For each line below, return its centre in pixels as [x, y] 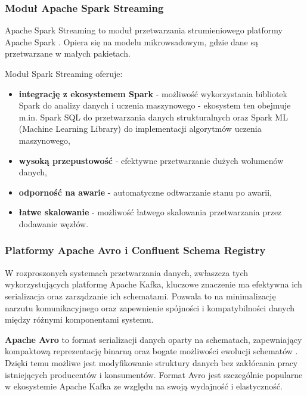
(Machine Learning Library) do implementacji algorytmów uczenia [140, 129]
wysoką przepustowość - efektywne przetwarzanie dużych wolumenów [151, 160]
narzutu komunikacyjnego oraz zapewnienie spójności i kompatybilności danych [150, 307]
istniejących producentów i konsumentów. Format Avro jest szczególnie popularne [154, 374]
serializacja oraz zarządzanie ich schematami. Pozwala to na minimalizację [140, 296]
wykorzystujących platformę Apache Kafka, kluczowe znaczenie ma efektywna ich [153, 284]
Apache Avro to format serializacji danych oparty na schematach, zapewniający [153, 339]
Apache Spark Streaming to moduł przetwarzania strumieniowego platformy [144, 30]
